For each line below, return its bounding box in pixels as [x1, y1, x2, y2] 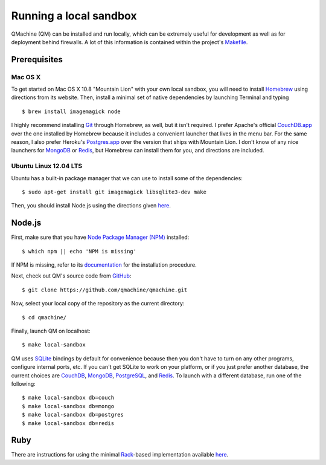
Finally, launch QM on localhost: [11, 327, 91, 334]
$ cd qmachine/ [22, 314, 67, 320]
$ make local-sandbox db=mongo [22, 403, 115, 409]
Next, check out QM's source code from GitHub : [11, 272, 132, 279]
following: [11, 380, 36, 387]
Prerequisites [11, 54, 63, 65]
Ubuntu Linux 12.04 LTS [11, 162, 83, 171]
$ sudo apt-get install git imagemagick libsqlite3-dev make [22, 188, 206, 195]
